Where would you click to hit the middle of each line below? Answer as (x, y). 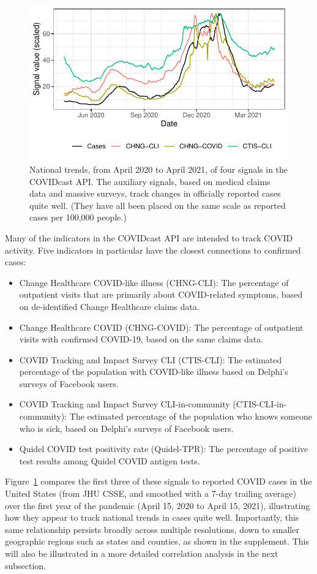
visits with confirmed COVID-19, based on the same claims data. (141, 339)
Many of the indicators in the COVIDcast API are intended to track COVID (149, 237)
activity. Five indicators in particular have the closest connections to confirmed (153, 250)
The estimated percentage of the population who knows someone (191, 416)
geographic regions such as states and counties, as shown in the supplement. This (157, 541)
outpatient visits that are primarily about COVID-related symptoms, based (161, 294)
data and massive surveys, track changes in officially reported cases (155, 193)
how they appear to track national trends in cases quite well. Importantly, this (152, 517)
